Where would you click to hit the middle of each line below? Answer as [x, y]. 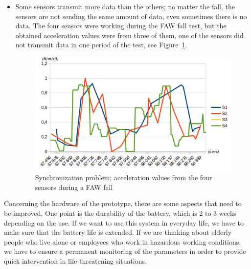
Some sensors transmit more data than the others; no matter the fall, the [125, 6]
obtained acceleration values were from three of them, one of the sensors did [129, 35]
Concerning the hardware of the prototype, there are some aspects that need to [123, 203]
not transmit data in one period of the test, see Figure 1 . [101, 45]
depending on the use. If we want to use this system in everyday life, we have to [124, 222]
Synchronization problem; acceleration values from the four [124, 177]
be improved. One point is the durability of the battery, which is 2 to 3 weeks [120, 213]
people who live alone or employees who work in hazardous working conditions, [123, 241]
